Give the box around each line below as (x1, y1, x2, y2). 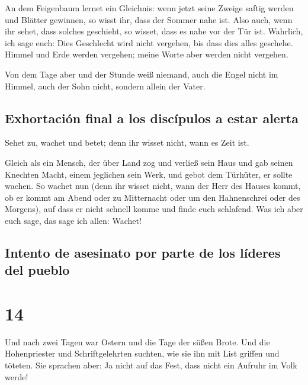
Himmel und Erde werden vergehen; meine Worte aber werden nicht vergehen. (5, 48, 288, 60)
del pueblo (5, 261, 70, 279)
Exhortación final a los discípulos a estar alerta (5, 108, 299, 127)
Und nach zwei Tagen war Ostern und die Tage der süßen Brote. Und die (5, 335, 270, 348)
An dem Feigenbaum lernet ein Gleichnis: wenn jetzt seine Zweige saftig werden (5, 2, 294, 14)
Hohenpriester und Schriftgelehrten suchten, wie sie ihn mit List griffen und (5, 347, 280, 360)
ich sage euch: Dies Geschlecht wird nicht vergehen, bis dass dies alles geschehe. (5, 36, 293, 49)
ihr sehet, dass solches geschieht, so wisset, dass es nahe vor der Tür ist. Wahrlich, (5, 25, 303, 37)
